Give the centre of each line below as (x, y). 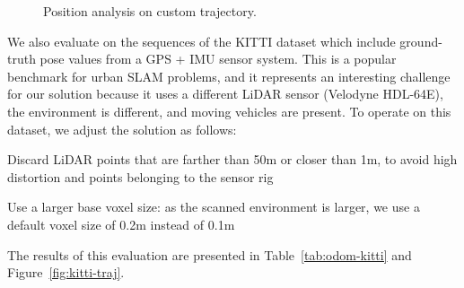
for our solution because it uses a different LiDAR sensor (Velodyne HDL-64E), (225, 94)
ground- (421, 41)
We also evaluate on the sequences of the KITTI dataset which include (201, 41)
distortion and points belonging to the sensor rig (140, 176)
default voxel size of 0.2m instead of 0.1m (121, 224)
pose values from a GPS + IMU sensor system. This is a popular (218, 59)
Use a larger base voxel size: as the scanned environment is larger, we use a (214, 207)
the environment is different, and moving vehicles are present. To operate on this (229, 111)
